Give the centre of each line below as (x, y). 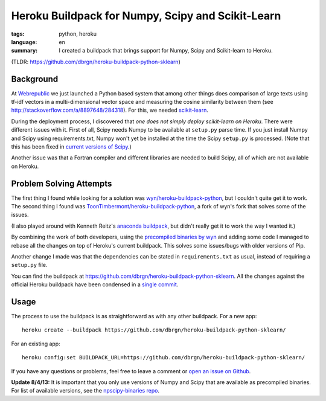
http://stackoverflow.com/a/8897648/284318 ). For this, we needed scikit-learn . (110, 110)
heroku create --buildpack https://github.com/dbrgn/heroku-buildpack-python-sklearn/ (154, 330)
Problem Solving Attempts (62, 183)
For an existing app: (36, 344)
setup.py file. (29, 265)
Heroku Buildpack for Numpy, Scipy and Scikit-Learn (146, 16)
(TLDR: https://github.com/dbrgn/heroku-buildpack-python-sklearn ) (96, 62)
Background (35, 79)
